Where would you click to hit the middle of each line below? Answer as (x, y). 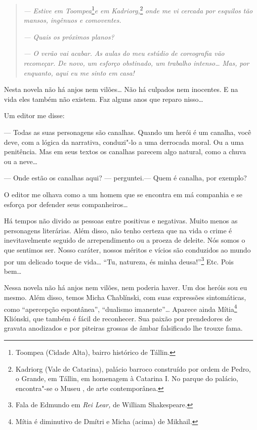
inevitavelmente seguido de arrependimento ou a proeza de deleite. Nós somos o (125, 240)
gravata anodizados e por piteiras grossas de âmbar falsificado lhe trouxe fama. (123, 328)
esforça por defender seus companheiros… (66, 204)
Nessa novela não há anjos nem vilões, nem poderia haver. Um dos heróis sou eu (126, 287)
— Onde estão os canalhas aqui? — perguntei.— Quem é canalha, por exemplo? (126, 178)
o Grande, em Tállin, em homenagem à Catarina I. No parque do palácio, (127, 378)
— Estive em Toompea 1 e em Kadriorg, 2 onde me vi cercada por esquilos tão (138, 10)
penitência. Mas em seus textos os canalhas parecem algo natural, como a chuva (125, 151)
